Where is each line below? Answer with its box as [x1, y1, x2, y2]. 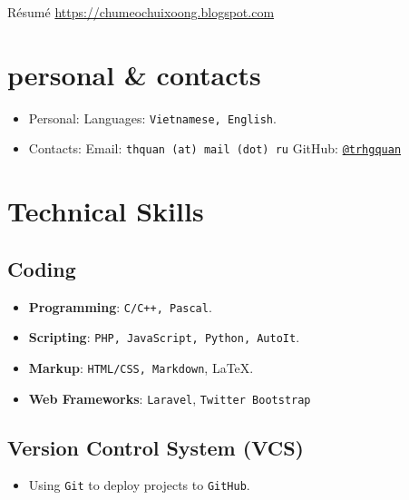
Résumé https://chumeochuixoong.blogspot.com [7, 3, 275, 21]
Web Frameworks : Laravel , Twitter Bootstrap [28, 388, 311, 407]
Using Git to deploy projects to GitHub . [28, 475, 250, 495]
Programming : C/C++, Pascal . [28, 297, 212, 316]
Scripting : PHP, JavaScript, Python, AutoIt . [28, 328, 300, 347]
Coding [7, 254, 76, 282]
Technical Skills [7, 192, 204, 230]
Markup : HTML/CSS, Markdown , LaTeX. [28, 358, 254, 377]
